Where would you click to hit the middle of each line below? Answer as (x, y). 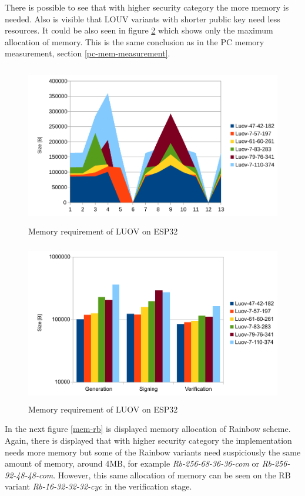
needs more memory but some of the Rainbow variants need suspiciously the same (153, 452)
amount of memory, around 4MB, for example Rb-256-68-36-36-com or (132, 463)
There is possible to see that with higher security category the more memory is (147, 7)
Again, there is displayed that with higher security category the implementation (148, 440)
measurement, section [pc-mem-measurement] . (88, 53)
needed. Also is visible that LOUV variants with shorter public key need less (143, 19)
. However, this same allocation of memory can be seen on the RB (172, 475)
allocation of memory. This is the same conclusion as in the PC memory (135, 41)
